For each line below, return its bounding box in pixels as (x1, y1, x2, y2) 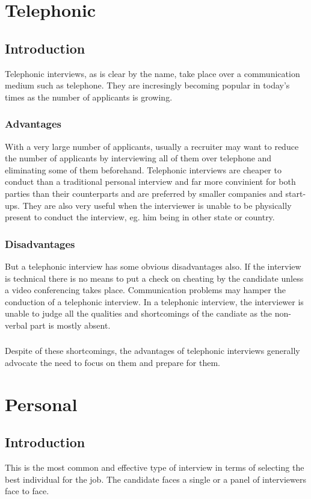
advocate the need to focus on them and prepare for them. (5, 356, 220, 369)
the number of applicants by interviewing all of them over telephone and (5, 152, 272, 164)
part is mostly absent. (30, 318, 111, 331)
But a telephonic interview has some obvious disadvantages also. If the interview (5, 259, 301, 272)
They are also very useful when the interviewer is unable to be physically (22, 199, 292, 211)
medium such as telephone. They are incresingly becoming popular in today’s (5, 79, 290, 91)
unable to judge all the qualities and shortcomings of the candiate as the (5, 307, 273, 320)
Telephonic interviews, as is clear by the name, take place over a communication (5, 67, 300, 79)
